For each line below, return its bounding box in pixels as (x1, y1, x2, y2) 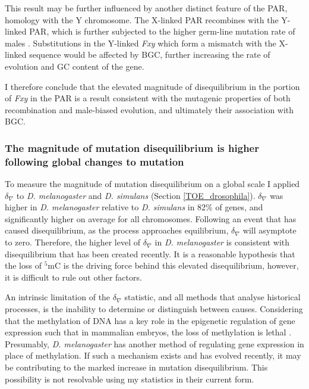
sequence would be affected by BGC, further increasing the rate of (29, 48, 270, 61)
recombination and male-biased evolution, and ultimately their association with (5, 103, 294, 116)
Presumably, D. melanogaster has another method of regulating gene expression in (5, 337, 304, 350)
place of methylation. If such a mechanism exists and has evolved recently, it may (5, 349, 301, 362)
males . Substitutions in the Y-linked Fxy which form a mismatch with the (5, 36, 276, 49)
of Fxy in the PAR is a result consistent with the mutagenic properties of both (5, 92, 291, 104)
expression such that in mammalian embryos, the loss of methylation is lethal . (5, 326, 292, 338)
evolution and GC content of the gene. (5, 60, 144, 72)
